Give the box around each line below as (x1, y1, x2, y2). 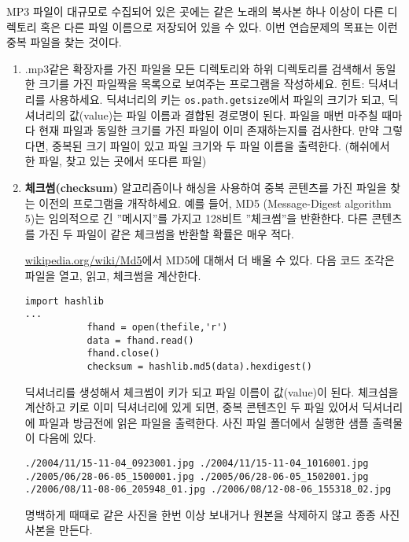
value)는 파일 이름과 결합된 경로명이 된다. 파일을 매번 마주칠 (83, 106, 378, 123)
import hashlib (24, 295, 105, 307)
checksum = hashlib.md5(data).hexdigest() (87, 360, 312, 372)
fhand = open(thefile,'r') (87, 321, 228, 333)
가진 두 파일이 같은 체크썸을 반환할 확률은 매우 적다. (39, 225, 294, 242)
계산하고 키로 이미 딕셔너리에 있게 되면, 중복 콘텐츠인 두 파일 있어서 (24, 399, 359, 415)
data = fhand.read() (87, 334, 194, 346)
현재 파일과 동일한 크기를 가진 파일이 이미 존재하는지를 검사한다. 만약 (39, 122, 379, 138)
